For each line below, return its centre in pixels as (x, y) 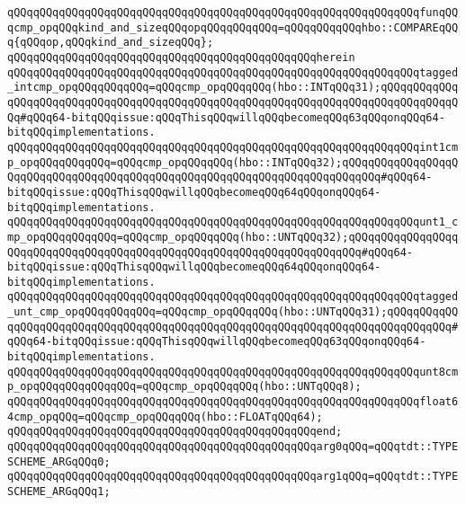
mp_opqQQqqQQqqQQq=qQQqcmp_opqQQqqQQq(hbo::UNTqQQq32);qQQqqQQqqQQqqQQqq (233, 237)
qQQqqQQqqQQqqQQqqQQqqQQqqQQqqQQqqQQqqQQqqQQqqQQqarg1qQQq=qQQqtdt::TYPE (233, 477)
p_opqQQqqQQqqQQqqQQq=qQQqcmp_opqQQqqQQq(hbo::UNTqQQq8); (184, 387)
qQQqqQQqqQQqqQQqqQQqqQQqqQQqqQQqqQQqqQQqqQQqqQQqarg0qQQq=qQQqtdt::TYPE (233, 447)
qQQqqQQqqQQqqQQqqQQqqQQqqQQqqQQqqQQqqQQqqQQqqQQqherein (181, 57)
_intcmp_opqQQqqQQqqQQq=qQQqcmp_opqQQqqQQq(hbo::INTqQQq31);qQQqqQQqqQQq (233, 88)
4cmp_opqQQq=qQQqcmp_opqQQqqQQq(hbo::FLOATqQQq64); (165, 416)
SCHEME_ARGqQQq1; (59, 492)
